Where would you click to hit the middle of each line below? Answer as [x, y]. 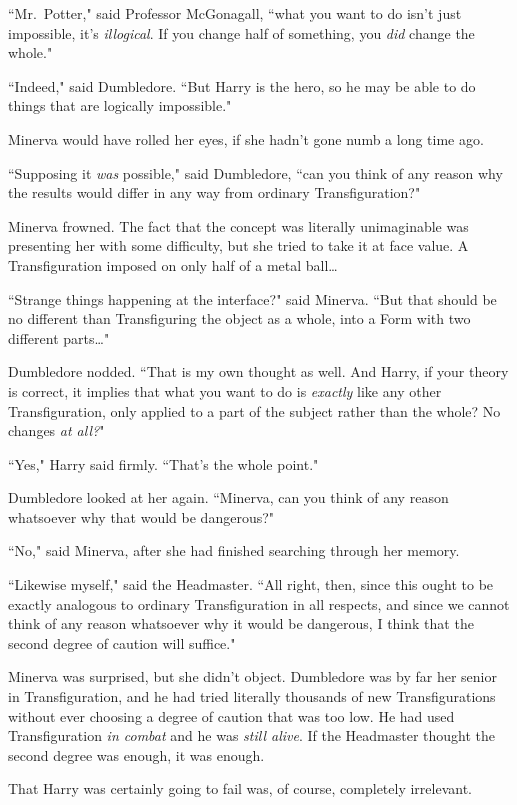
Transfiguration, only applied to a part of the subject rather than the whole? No [254, 410]
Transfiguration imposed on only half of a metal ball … [173, 264]
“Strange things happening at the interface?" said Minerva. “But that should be [252, 298]
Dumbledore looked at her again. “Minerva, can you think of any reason [228, 497]
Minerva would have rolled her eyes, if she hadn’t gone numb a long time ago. [246, 138]
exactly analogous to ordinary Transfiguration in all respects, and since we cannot [259, 603]
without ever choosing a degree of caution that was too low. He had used [231, 715]
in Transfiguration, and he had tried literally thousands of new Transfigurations [252, 696]
